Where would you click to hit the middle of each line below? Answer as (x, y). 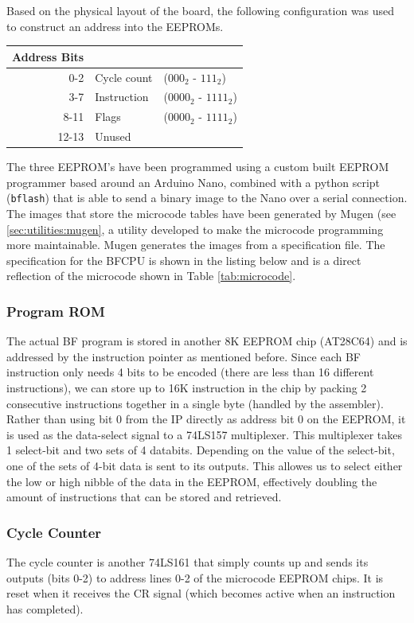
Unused (113, 136)
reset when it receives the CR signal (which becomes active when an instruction (201, 593)
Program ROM (56, 311)
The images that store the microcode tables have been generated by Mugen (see (201, 213)
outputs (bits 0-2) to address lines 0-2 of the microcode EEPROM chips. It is (195, 577)
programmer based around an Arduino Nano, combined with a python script (193, 182)
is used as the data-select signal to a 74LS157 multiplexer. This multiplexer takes (204, 434)
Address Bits (48, 56)
